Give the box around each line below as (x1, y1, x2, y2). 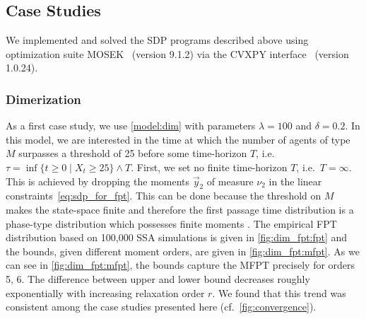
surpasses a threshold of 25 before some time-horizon (18, 146, 247, 161)
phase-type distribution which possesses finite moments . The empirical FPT (6, 216, 337, 231)
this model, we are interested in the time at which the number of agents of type (6, 132, 350, 146)
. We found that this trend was (212, 285, 346, 300)
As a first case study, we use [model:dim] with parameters (6, 118, 256, 133)
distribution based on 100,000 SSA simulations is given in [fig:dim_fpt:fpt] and (6, 230, 348, 245)
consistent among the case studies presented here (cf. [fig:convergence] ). (6, 299, 317, 314)
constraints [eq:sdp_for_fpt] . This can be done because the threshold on (6, 188, 321, 203)
